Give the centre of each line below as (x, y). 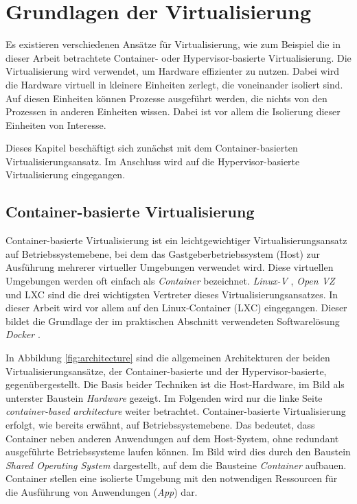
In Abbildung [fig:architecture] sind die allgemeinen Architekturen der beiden (168, 358)
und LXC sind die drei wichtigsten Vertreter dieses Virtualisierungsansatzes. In (172, 294)
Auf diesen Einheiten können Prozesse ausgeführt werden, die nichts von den (166, 98)
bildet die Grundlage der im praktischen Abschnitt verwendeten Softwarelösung (173, 321)
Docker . (23, 334)
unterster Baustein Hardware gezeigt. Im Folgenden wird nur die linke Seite (164, 397)
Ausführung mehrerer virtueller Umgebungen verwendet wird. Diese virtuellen (170, 267)
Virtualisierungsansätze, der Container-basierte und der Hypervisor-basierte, (166, 371)
